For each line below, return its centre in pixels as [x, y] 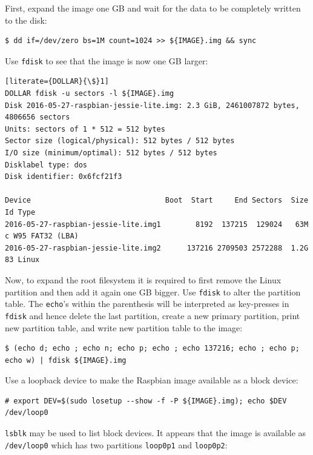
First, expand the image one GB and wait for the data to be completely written [153, 8]
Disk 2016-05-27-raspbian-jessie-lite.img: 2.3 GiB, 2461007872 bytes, [152, 105]
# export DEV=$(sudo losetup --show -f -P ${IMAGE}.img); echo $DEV [146, 401]
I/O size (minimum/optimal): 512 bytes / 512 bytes [111, 153]
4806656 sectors [38, 117]
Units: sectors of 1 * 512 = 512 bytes [85, 129]
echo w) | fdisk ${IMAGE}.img [66, 360]
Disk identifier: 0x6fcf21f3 [64, 177]
